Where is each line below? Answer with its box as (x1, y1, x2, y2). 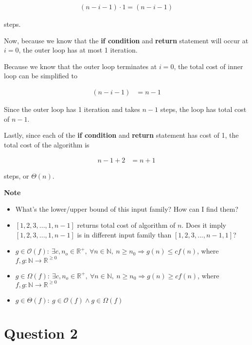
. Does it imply (181, 220, 227, 230)
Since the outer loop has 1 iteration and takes (4, 104, 140, 114)
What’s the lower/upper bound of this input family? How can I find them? (15, 203, 238, 214)
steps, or (4, 171, 29, 181)
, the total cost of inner (174, 61, 243, 71)
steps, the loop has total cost (160, 104, 247, 114)
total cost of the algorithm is (4, 139, 90, 149)
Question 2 (4, 323, 78, 343)
